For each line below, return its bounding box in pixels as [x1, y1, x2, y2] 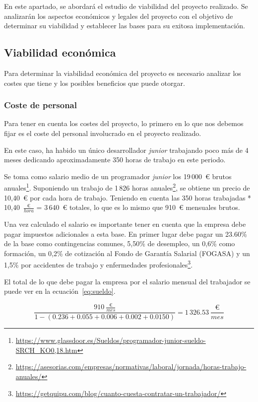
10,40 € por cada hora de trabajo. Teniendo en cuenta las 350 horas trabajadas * [4, 192, 252, 202]
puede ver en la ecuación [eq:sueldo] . [4, 286, 116, 296]
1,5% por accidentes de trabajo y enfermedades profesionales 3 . [4, 258, 193, 270]
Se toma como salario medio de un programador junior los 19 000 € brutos [4, 171, 232, 181]
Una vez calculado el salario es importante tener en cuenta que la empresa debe [4, 219, 246, 229]
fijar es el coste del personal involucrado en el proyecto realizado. [4, 128, 201, 138]
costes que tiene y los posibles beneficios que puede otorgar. [4, 77, 185, 88]
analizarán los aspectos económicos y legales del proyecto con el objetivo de [4, 10, 233, 21]
